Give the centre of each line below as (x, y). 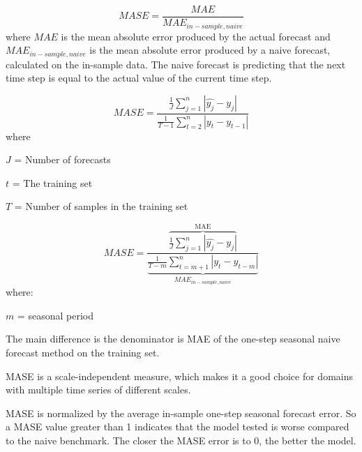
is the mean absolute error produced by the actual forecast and (196, 36)
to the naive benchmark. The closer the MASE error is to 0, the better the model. (181, 440)
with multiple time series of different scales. (98, 390)
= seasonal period (55, 315)
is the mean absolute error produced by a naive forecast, (210, 50)
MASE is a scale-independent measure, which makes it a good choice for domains (180, 376)
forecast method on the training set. (83, 352)
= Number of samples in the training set (101, 206)
